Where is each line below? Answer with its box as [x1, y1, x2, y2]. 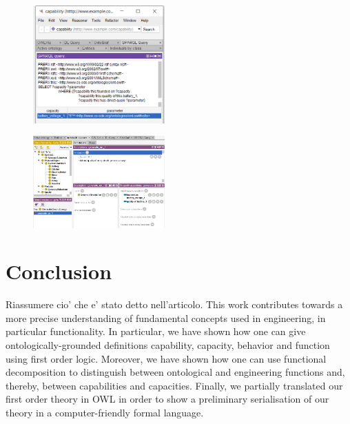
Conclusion [6, 257, 112, 285]
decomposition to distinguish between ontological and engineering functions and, [6, 365, 345, 379]
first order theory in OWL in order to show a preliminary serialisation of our [6, 392, 329, 406]
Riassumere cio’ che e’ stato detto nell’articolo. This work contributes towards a [6, 297, 343, 312]
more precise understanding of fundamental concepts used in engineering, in [6, 310, 326, 325]
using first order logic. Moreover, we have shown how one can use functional [6, 351, 327, 365]
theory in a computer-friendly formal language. [6, 405, 204, 420]
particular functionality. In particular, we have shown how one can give [6, 324, 306, 339]
